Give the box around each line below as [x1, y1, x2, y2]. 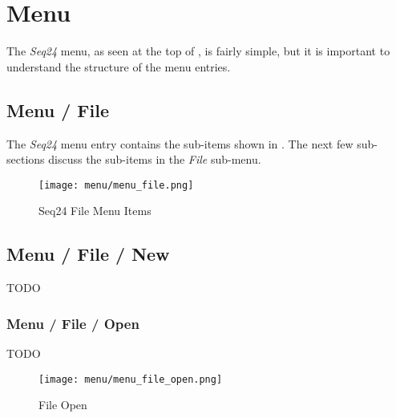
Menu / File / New [6, 241, 170, 266]
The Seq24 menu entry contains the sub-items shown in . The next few [6, 135, 354, 152]
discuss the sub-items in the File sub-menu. [48, 151, 261, 168]
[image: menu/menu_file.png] [38, 179, 194, 191]
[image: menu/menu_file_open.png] [38, 373, 223, 385]
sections [6, 151, 45, 168]
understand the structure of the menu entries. [6, 58, 231, 75]
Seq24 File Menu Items [38, 202, 152, 219]
